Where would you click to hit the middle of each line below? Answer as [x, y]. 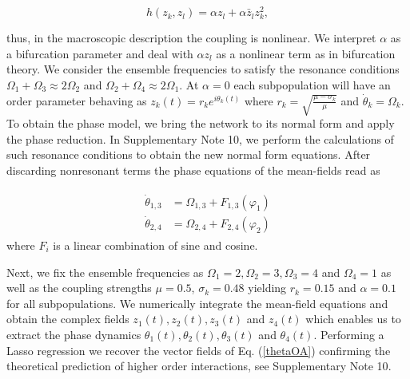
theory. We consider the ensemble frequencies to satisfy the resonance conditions [203, 69]
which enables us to [353, 319]
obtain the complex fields [68, 319]
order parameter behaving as [77, 100]
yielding [267, 288]
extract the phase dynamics [74, 334]
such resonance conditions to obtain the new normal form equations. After [189, 154]
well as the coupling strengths [79, 288]
